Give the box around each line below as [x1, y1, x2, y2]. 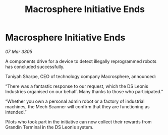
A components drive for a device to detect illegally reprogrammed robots [5, 58, 157, 64]
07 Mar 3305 [5, 48, 33, 54]
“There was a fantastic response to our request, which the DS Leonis [5, 83, 149, 89]
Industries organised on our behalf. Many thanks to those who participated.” [5, 88, 163, 94]
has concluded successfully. [5, 63, 65, 70]
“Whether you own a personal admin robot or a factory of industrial [5, 98, 145, 104]
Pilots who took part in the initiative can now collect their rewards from [5, 118, 152, 124]
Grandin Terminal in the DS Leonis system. [5, 124, 94, 130]
